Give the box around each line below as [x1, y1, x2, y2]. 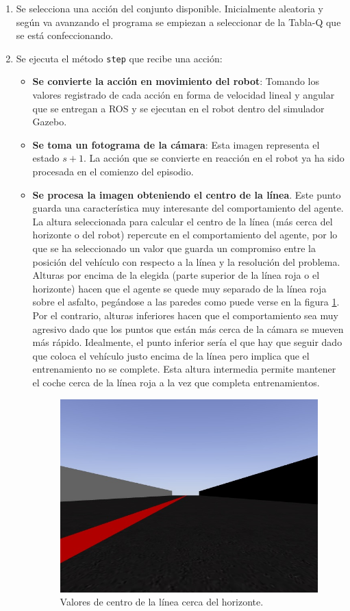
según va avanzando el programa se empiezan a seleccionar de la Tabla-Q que [16, 14, 341, 29]
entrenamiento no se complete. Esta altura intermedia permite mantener [32, 362, 336, 376]
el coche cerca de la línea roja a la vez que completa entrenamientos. [32, 375, 320, 389]
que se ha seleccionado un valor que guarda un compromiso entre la [32, 240, 316, 255]
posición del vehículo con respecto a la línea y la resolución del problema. [32, 254, 340, 269]
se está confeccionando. [16, 28, 114, 42]
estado [32, 151, 60, 165]
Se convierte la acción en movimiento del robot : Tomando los [32, 74, 320, 88]
